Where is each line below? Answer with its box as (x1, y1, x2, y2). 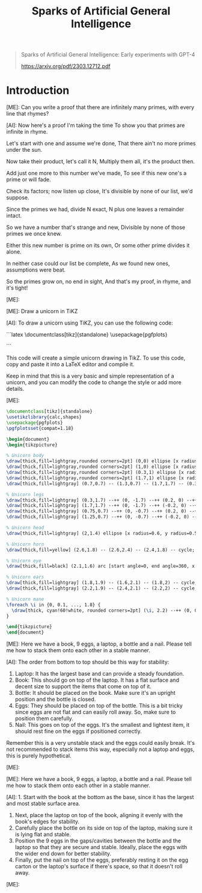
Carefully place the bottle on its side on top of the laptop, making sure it (14, 824, 193, 832)
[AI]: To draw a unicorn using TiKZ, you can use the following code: (6, 319, 173, 326)
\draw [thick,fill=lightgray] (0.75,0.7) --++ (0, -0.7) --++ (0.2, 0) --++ (6, 508, 200, 514)
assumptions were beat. (6, 266, 66, 273)
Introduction (6, 84, 70, 98)
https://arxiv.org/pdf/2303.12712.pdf (20, 63, 111, 70)
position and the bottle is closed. (14, 695, 96, 703)
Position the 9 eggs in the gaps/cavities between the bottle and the (14, 837, 182, 844)
